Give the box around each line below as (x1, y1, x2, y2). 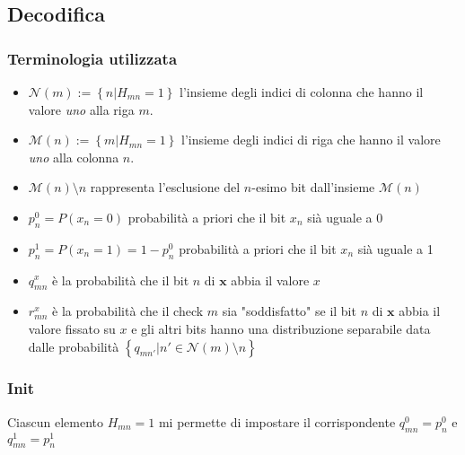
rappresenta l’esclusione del (90, 178, 241, 197)
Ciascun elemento (7, 412, 104, 431)
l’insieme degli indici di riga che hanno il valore (181, 130, 441, 149)
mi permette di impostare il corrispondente (158, 412, 396, 431)
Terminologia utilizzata (7, 47, 178, 69)
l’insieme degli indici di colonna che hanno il (180, 83, 424, 101)
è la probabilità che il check (52, 302, 204, 320)
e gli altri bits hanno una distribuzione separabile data (131, 319, 431, 337)
